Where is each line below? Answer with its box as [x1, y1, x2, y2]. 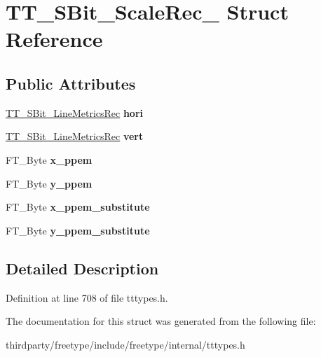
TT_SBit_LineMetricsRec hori [6, 105, 144, 120]
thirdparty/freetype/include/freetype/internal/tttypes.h [6, 337, 245, 351]
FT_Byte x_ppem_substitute [6, 199, 150, 214]
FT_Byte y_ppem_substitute [6, 223, 150, 237]
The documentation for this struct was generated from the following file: [6, 314, 316, 328]
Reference [6, 24, 103, 53]
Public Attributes [6, 72, 136, 94]
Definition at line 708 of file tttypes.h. [6, 290, 168, 304]
